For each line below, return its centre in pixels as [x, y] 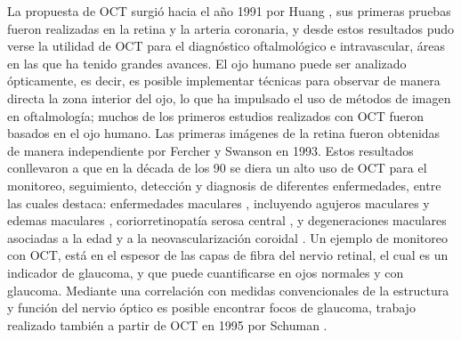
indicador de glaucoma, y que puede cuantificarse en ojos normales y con [206, 272]
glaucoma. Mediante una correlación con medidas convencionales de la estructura [228, 290]
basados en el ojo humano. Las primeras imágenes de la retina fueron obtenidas [224, 133]
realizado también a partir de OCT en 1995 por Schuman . [167, 324]
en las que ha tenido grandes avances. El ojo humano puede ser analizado [207, 63]
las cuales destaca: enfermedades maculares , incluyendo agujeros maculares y [218, 202]
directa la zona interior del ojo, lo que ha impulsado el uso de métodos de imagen [229, 97]
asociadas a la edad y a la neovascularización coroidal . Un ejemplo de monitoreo [227, 237]
